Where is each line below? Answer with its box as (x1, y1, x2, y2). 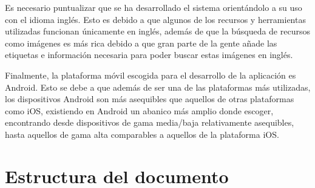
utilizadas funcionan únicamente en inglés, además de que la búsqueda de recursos (5, 25, 310, 37)
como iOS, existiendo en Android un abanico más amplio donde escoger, (5, 104, 274, 117)
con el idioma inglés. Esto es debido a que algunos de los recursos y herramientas (5, 13, 306, 25)
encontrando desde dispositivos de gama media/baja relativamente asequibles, (5, 116, 294, 129)
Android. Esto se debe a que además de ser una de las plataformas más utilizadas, (5, 80, 311, 93)
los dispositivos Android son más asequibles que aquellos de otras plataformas (5, 92, 294, 105)
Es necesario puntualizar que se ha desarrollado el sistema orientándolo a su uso (5, 1, 302, 13)
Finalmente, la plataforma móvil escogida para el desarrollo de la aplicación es (5, 68, 296, 81)
